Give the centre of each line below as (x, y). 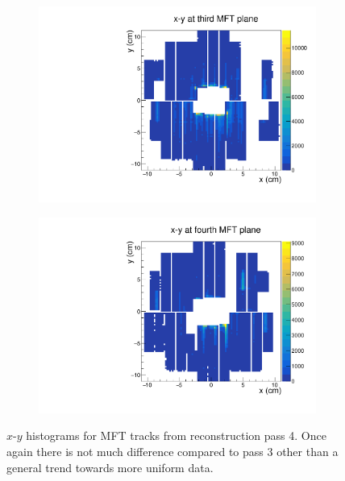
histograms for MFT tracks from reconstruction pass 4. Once (176, 435)
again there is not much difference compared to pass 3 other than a (172, 451)
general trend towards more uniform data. (110, 467)
